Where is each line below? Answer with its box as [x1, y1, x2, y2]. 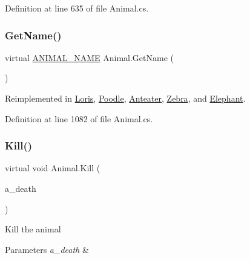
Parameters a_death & [5, 243, 89, 255]
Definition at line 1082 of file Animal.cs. [5, 112, 153, 125]
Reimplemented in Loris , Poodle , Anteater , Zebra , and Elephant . [5, 92, 246, 104]
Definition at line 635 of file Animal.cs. [5, 2, 149, 14]
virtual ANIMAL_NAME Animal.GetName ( [5, 51, 174, 64]
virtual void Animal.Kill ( [5, 162, 100, 174]
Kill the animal [5, 223, 61, 235]
